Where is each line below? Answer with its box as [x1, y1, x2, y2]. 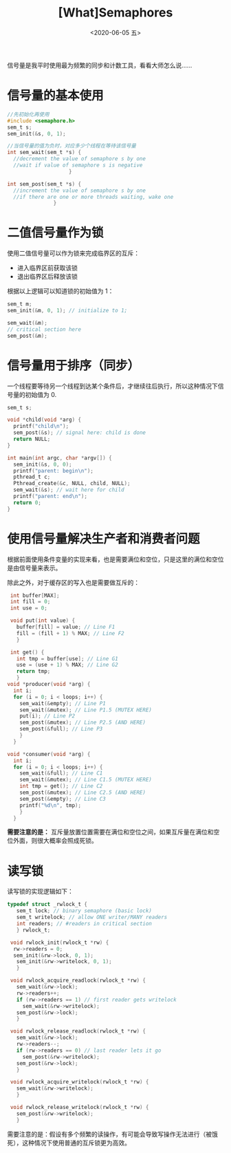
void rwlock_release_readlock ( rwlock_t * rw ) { [10, 1028, 146, 1035]
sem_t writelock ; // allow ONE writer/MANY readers [16, 914, 168, 921]
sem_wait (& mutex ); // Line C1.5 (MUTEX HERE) [19, 776, 153, 784]
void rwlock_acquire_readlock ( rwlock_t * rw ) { [10, 977, 146, 984]
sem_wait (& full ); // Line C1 [19, 770, 103, 777]
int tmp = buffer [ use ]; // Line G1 [16, 655, 118, 662]
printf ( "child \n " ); [13, 423, 69, 430]
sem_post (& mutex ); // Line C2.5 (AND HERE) [19, 789, 146, 796]
